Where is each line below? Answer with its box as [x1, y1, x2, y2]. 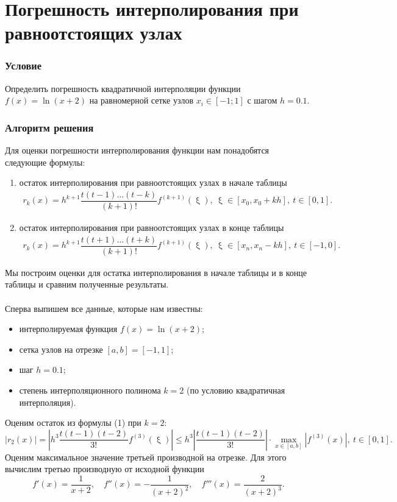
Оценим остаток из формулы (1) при [5, 416, 141, 429]
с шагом [247, 94, 277, 107]
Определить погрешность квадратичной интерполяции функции [5, 82, 241, 94]
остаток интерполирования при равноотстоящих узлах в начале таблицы [19, 176, 287, 189]
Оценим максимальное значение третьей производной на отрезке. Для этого [5, 450, 287, 463]
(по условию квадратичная [186, 383, 285, 396]
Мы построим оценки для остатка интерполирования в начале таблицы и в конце [5, 266, 307, 278]
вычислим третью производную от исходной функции [5, 462, 204, 475]
